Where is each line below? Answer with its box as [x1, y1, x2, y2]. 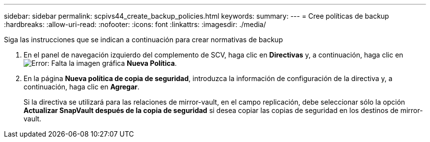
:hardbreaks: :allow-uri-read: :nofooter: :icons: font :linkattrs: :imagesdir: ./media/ [4, 20, 266, 28]
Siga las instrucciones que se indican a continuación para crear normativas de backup [4, 35, 283, 44]
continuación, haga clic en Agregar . [24, 83, 140, 91]
